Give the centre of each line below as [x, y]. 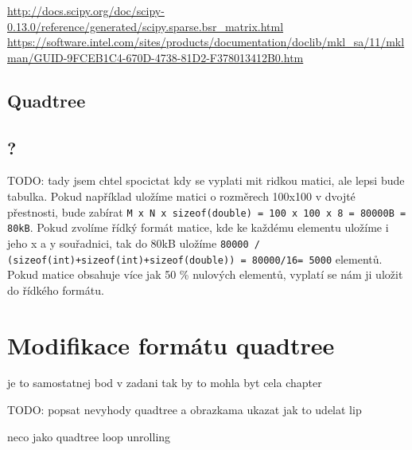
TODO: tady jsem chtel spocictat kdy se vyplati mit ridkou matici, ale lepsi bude [206, 180]
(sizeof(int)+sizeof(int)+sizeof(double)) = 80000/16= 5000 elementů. [195, 258]
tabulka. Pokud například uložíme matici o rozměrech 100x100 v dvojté [181, 196]
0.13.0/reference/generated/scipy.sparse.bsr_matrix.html [146, 26]
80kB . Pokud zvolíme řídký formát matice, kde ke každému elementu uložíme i [198, 227]
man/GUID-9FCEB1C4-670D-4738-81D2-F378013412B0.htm [155, 57]
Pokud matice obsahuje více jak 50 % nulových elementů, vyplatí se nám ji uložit [205, 274]
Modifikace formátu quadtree [171, 344]
